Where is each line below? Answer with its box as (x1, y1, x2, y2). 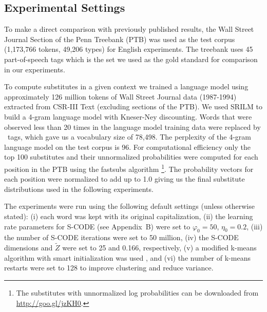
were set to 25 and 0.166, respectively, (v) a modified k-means (62, 242, 257, 253)
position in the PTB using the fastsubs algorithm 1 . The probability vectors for (4, 162, 254, 174)
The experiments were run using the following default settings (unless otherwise (4, 201, 255, 211)
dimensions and (4, 242, 53, 253)
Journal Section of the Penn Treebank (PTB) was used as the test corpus (4, 33, 235, 44)
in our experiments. (4, 64, 65, 74)
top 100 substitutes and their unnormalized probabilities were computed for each (4, 151, 258, 162)
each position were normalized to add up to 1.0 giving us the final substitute (4, 173, 245, 184)
